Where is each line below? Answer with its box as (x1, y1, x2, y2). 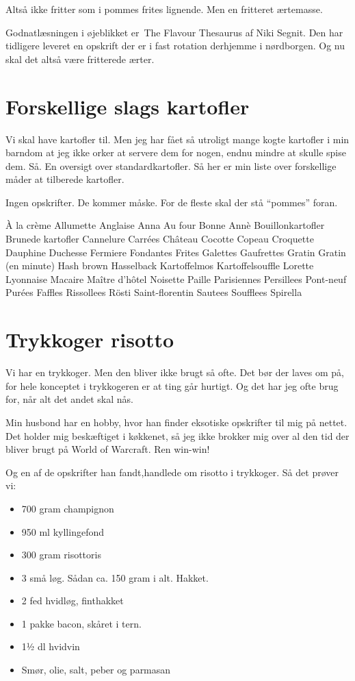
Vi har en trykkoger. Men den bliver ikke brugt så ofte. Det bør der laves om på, (5, 365, 344, 380)
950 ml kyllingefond (21, 524, 104, 538)
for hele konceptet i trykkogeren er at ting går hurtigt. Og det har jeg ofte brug (5, 378, 339, 393)
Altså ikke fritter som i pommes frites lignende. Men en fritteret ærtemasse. (5, 2, 323, 16)
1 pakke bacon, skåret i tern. (21, 616, 142, 630)
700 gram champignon (21, 501, 114, 515)
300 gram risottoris (21, 547, 101, 562)
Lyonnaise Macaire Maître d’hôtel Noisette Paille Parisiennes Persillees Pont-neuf (5, 271, 347, 286)
